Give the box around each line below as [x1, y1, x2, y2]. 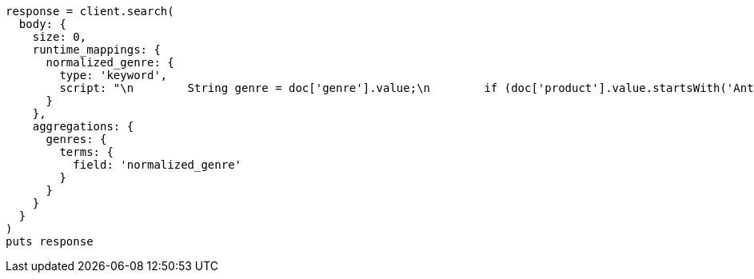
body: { [18, 18, 66, 30]
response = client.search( [6, 5, 174, 18]
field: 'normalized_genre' [73, 158, 242, 171]
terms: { [59, 145, 114, 158]
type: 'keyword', [59, 69, 168, 82]
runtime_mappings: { [32, 43, 161, 56]
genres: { [46, 133, 107, 145]
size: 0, [32, 30, 87, 43]
